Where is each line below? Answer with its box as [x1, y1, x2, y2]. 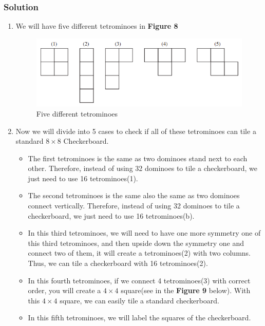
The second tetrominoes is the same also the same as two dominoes [28, 190, 240, 201]
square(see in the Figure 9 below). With [121, 285, 251, 296]
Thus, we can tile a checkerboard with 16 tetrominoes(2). [28, 258, 208, 269]
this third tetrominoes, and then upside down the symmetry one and [28, 237, 244, 248]
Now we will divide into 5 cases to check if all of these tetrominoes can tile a [15, 125, 256, 136]
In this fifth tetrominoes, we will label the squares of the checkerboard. [28, 312, 251, 323]
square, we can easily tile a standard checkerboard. [60, 295, 219, 305]
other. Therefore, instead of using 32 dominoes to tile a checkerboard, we [28, 163, 258, 174]
